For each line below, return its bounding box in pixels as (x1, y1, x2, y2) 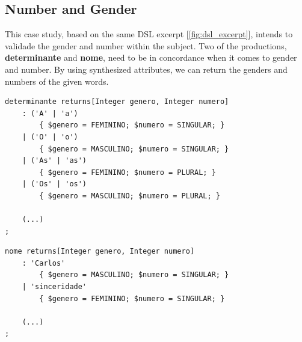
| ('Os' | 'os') (22, 180, 87, 189)
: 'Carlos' (22, 258, 66, 267)
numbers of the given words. (5, 75, 109, 87)
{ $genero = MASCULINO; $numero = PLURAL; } (39, 191, 220, 200)
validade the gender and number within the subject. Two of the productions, (5, 39, 287, 52)
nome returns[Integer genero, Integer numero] (5, 247, 194, 256)
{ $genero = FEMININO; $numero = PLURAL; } (39, 168, 216, 177)
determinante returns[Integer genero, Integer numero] (5, 97, 229, 106)
